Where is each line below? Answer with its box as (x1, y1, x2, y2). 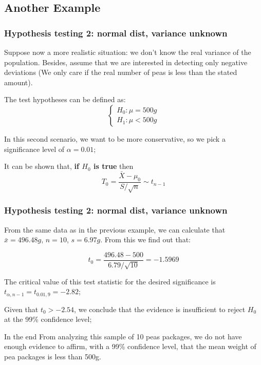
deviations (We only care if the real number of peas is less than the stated (4, 67, 237, 78)
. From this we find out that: (100, 234, 191, 245)
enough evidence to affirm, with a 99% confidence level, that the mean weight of (4, 341, 256, 352)
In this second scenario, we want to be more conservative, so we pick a (4, 133, 226, 144)
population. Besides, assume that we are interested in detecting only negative (4, 56, 248, 67)
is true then (94, 161, 134, 171)
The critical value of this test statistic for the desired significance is (4, 276, 216, 286)
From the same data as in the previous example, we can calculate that (4, 224, 226, 235)
